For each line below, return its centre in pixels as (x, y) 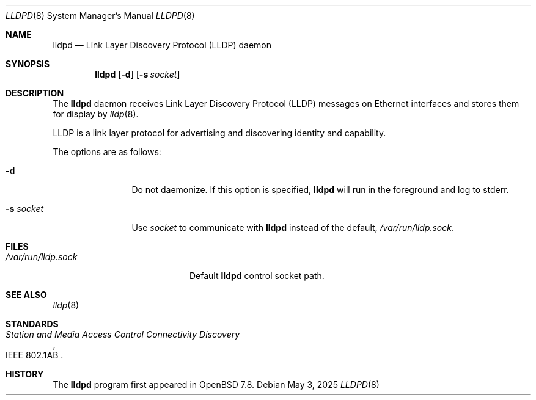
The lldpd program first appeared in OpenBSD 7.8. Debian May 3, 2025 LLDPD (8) (216, 384)
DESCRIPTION (35, 93)
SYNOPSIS (28, 64)
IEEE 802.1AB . (35, 355)
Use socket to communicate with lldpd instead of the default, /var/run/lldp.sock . (293, 227)
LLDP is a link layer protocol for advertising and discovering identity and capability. (219, 133)
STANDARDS (32, 324)
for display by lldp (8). (96, 114)
